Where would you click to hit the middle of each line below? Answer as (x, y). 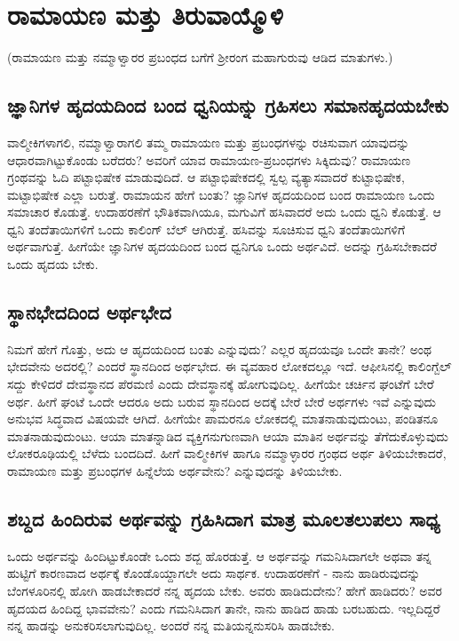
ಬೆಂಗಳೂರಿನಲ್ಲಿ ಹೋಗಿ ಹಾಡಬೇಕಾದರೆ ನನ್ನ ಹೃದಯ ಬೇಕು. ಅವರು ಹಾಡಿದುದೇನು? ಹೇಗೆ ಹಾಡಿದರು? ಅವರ (225, 591)
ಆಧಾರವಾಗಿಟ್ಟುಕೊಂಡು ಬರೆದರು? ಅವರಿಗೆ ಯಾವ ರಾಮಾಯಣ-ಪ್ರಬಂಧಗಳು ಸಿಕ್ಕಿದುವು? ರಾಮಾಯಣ (209, 159)
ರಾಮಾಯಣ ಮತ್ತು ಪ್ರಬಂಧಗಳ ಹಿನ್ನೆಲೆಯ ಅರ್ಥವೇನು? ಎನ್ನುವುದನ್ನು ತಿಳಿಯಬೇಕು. (175, 471)
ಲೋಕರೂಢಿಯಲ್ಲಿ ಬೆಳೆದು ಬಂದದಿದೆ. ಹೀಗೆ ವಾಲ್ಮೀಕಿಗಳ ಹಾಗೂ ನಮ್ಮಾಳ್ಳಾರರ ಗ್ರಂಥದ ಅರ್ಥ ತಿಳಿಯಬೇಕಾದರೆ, (227, 453)
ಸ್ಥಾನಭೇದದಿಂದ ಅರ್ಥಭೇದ (89, 312)
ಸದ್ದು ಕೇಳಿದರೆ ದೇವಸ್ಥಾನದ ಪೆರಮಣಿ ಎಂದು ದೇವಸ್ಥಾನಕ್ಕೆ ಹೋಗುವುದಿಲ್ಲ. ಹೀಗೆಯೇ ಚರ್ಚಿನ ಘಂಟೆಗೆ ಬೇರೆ (221, 384)
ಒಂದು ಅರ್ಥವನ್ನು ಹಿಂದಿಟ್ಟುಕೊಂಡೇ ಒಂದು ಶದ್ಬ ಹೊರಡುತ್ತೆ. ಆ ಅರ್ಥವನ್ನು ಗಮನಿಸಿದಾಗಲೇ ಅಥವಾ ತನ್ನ (219, 555)
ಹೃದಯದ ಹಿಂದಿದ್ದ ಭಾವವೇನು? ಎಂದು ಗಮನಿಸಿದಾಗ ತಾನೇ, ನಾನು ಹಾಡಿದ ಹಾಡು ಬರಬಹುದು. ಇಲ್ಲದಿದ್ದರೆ (224, 608)
